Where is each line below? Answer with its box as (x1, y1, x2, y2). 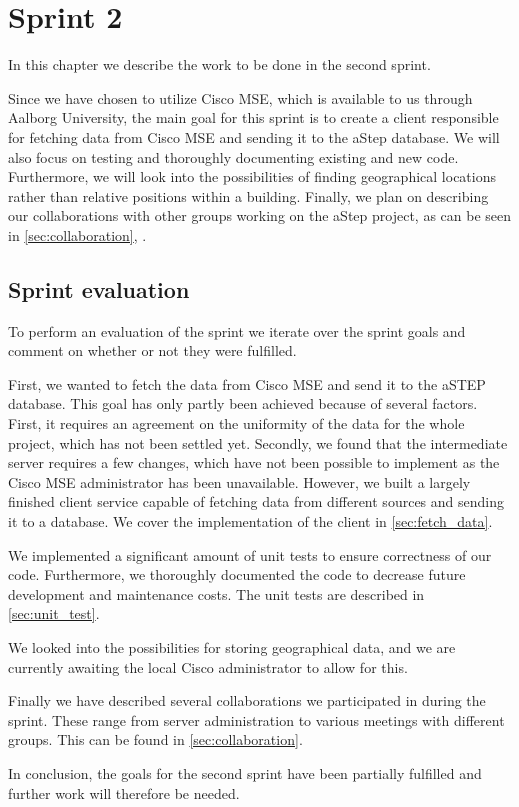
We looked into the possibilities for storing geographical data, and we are (8, 636, 456, 657)
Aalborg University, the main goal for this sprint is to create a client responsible (8, 107, 499, 128)
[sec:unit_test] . (8, 603, 100, 624)
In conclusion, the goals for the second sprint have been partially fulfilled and (8, 762, 482, 783)
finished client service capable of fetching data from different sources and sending (8, 491, 504, 512)
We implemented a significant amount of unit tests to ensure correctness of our (8, 544, 492, 565)
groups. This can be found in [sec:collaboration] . (8, 729, 303, 750)
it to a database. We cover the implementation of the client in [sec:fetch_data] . (8, 511, 493, 532)
